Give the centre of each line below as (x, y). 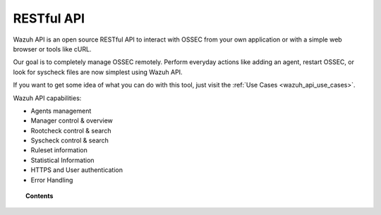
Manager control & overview (72, 121)
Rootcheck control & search (71, 130)
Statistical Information (62, 160)
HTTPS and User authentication (77, 170)
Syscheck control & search (70, 140)
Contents (40, 196)
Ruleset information (59, 150)
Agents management (61, 111)
